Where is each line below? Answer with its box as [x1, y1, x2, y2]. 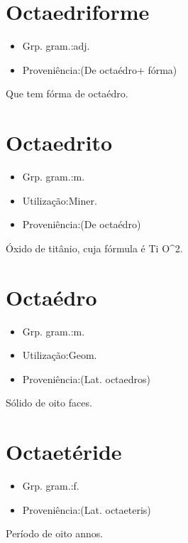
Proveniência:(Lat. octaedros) [22, 371, 151, 386]
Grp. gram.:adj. [22, 38, 90, 53]
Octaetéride [6, 437, 122, 466]
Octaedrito [6, 128, 113, 157]
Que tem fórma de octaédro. [6, 86, 128, 101]
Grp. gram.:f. [22, 478, 79, 493]
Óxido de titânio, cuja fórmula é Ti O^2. [6, 240, 183, 255]
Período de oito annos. [6, 526, 104, 541]
